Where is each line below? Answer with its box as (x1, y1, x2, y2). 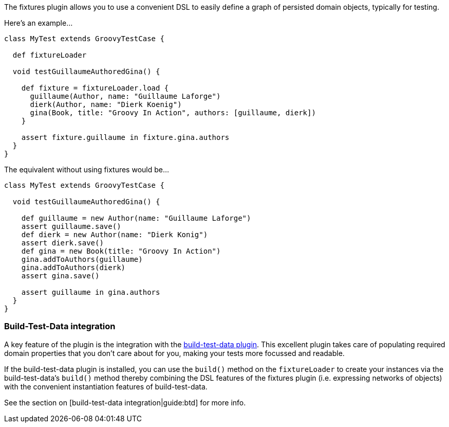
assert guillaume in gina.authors (21, 288, 160, 296)
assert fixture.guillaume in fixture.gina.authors (21, 133, 230, 141)
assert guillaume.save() (21, 222, 121, 230)
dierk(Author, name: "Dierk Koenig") (30, 100, 182, 109)
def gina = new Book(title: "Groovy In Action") (21, 247, 221, 255)
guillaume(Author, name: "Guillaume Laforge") (30, 92, 221, 100)
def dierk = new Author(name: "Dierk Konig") (21, 230, 208, 239)
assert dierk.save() (21, 239, 104, 247)
